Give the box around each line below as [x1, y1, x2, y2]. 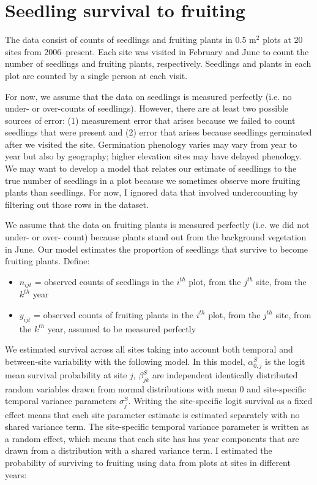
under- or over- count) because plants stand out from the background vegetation [5, 231, 307, 243]
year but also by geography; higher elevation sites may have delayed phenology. [5, 150, 302, 162]
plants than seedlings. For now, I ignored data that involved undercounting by [5, 186, 298, 199]
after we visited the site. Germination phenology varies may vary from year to [5, 137, 297, 150]
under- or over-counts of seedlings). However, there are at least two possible [5, 102, 289, 115]
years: [5, 468, 27, 481]
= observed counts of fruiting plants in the [34, 308, 193, 321]
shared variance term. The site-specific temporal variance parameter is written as [5, 420, 309, 433]
